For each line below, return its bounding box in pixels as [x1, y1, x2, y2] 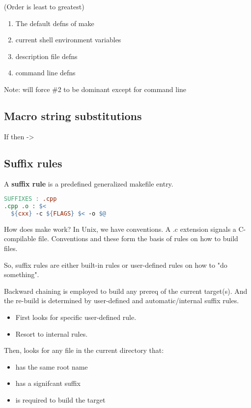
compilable [4, 233, 36, 244]
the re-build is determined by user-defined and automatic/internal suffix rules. [4, 295, 239, 306]
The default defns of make [15, 18, 94, 28]
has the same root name [15, 361, 88, 372]
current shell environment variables [15, 34, 121, 45]
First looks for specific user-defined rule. [15, 312, 137, 322]
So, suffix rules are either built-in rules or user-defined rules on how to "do [4, 259, 227, 270]
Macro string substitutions [4, 108, 142, 123]
